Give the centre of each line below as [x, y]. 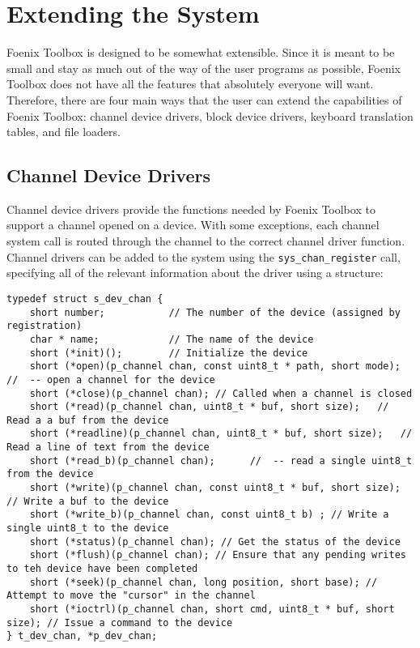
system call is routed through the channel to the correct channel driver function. [206, 241]
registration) [45, 326]
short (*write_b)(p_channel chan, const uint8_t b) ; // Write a [209, 515]
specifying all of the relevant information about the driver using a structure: [195, 273]
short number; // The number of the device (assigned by [215, 312]
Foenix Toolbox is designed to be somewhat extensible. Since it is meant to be [201, 52]
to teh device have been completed [102, 569]
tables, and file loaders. [64, 132]
